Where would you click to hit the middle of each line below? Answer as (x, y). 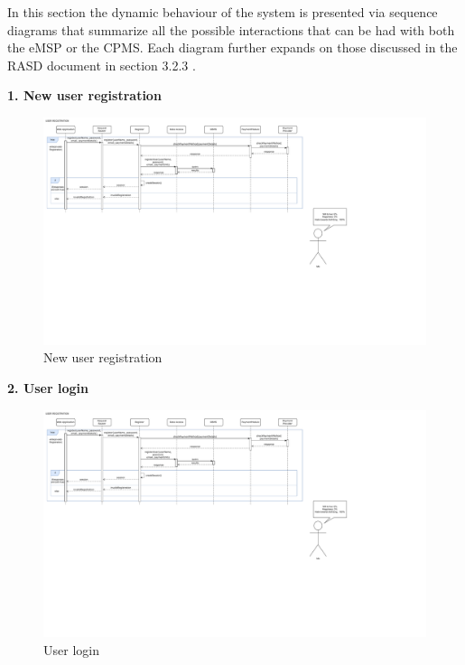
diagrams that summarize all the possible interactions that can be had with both (231, 29)
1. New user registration (84, 95)
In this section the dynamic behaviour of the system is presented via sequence (223, 12)
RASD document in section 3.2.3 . (102, 65)
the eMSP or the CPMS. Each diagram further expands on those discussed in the (232, 47)
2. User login (48, 387)
